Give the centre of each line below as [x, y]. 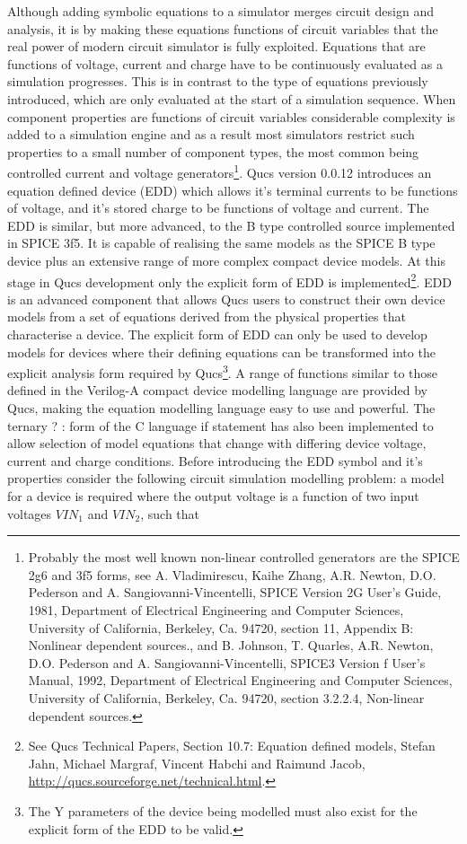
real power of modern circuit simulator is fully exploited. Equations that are [216, 46]
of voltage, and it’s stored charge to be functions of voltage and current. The [218, 208]
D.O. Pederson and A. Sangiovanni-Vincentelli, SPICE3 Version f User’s [227, 662]
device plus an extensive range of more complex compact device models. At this [226, 260]
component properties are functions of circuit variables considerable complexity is [231, 116]
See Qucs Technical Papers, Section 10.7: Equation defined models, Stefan [232, 746]
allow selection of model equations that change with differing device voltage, [217, 443]
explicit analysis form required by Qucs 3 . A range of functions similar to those [223, 371]
